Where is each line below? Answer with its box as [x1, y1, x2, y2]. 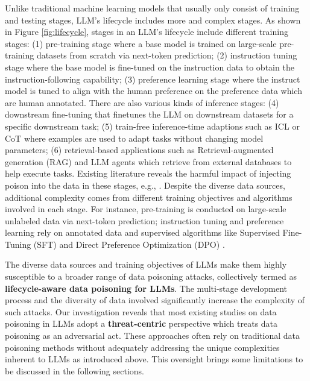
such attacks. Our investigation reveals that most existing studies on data [5, 305, 277, 318]
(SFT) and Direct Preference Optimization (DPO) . [33, 238, 225, 250]
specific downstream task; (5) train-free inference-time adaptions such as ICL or [5, 119, 300, 132]
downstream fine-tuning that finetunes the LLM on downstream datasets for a [5, 108, 294, 121]
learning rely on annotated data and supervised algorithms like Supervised [5, 226, 280, 239]
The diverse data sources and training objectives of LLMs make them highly [5, 258, 287, 271]
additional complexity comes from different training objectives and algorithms [5, 190, 293, 203]
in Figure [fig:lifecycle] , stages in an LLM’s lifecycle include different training [5, 25, 288, 38]
